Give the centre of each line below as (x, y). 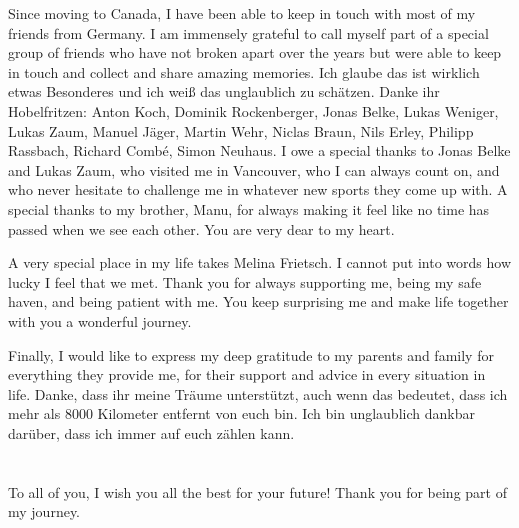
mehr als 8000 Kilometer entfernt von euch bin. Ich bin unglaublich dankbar (241, 413)
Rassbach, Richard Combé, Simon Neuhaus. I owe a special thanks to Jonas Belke (259, 150)
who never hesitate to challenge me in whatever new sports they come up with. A (258, 189)
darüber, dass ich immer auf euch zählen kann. (151, 432)
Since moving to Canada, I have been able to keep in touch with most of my (242, 13)
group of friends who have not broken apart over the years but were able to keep (255, 52)
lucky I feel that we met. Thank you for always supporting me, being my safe (245, 281)
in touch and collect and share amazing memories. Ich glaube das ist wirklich (244, 71)
